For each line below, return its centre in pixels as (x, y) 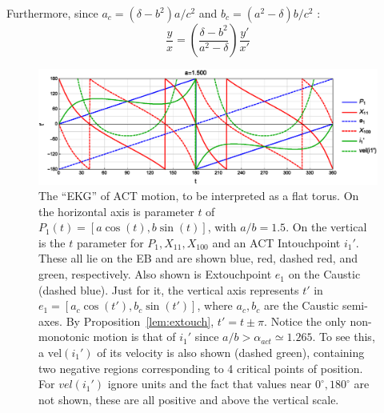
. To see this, (344, 337)
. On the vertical (326, 227)
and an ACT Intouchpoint (276, 242)
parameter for (110, 242)
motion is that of (134, 337)
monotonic (64, 337)
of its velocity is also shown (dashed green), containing (231, 353)
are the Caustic (301, 305)
